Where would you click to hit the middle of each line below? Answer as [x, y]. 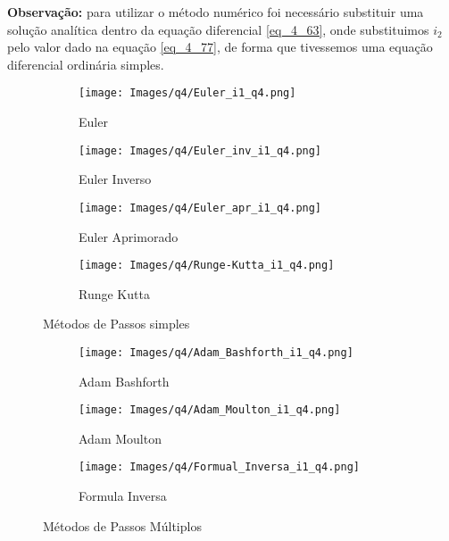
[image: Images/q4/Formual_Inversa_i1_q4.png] [219, 467]
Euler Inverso [115, 179]
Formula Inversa [123, 496]
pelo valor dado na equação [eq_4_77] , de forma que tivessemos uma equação [220, 47]
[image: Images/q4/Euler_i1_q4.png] [187, 93]
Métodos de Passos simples [116, 324]
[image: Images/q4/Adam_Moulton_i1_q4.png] [210, 410]
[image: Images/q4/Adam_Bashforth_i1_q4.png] [216, 352]
